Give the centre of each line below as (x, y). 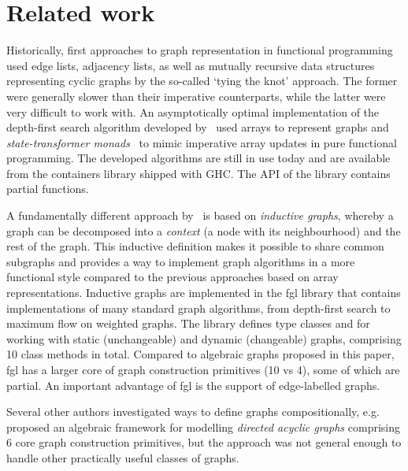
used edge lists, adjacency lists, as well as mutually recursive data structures (191, 65)
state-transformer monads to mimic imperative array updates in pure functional (202, 142)
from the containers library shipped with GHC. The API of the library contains (198, 173)
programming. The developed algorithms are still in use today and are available (198, 158)
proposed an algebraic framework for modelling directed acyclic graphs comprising (204, 426)
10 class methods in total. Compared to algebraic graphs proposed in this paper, (200, 354)
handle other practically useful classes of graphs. (123, 457)
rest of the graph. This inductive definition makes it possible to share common (195, 246)
